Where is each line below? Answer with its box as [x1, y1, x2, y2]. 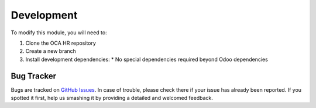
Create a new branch [25, 48, 76, 55]
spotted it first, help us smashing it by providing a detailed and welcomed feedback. [11, 95, 213, 102]
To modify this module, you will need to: [11, 29, 108, 36]
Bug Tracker [11, 71, 57, 81]
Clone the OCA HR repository [25, 39, 97, 46]
